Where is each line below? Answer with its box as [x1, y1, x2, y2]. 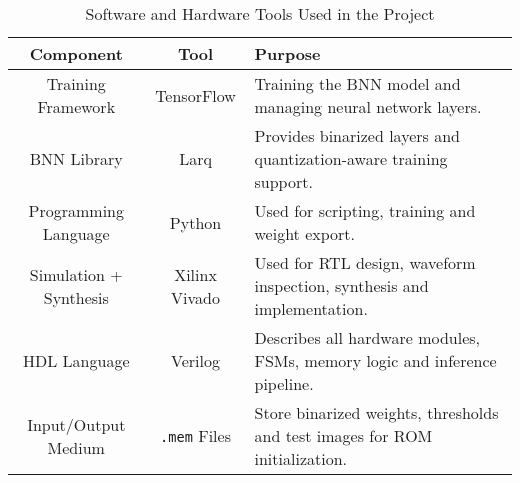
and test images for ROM [254, 424, 433, 447]
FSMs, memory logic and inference [254, 349, 497, 372]
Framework [37, 95, 116, 118]
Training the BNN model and [254, 72, 461, 95]
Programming [28, 199, 124, 222]
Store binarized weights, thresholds [254, 401, 499, 424]
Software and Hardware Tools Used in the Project [85, 2, 435, 25]
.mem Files [160, 424, 231, 447]
